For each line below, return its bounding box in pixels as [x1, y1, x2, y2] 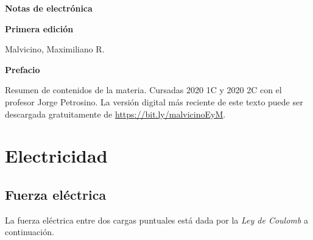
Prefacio [5, 63, 40, 76]
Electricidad [5, 143, 108, 168]
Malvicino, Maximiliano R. [5, 43, 105, 55]
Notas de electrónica [5, 2, 93, 14]
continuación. [5, 225, 54, 238]
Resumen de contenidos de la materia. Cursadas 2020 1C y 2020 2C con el [5, 83, 282, 96]
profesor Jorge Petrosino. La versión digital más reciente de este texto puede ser [5, 95, 303, 108]
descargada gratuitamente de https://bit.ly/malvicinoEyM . [5, 107, 226, 120]
